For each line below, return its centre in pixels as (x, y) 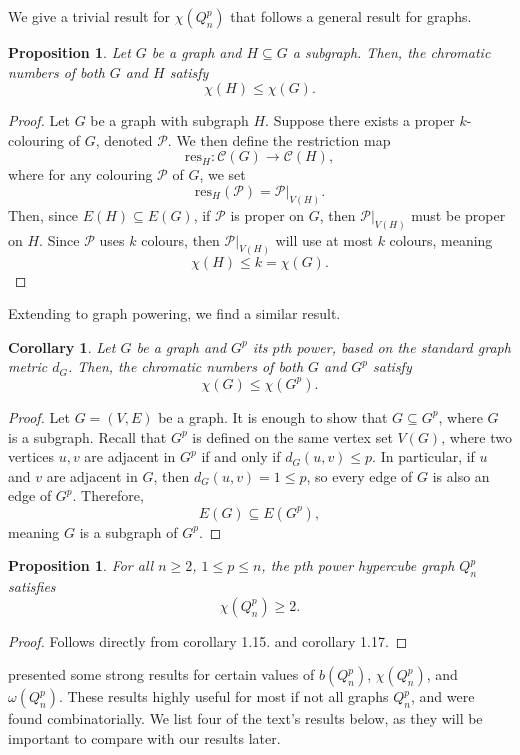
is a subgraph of (128, 531)
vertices (31, 456)
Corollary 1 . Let (62, 346)
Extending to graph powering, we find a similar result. (174, 313)
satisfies (32, 586)
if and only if (241, 456)
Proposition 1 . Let (69, 52)
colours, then (180, 239)
